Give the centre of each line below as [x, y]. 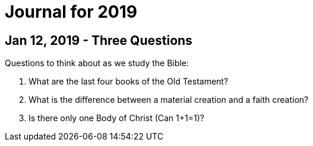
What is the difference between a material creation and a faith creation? [169, 100]
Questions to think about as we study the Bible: [97, 63]
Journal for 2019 [71, 12]
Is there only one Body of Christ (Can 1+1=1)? [116, 118]
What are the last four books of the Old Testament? [129, 82]
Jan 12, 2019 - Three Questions [99, 40]
